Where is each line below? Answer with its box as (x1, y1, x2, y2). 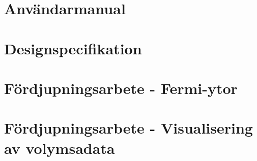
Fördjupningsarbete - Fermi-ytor (4, 77, 238, 98)
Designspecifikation (4, 38, 142, 58)
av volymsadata (4, 137, 115, 158)
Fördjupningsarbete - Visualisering (4, 117, 253, 138)
